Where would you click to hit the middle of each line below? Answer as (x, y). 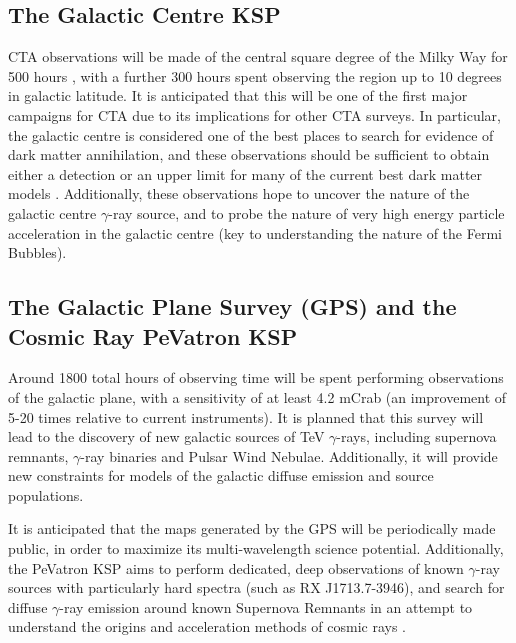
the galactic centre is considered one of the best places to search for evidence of (251, 134)
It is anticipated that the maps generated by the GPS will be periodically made (252, 528)
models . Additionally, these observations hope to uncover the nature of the (239, 193)
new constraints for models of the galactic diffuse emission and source (221, 475)
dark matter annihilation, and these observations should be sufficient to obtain (249, 154)
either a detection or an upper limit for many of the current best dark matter (245, 173)
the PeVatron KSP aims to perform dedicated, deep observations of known (236, 567)
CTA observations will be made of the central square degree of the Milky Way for (258, 56)
